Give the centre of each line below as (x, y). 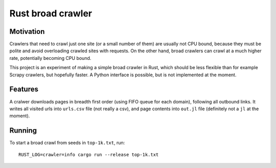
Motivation (27, 31)
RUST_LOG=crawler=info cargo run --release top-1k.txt (89, 154)
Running (23, 131)
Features (24, 89)
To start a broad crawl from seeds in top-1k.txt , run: (67, 143)
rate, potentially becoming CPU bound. (50, 58)
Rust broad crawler (51, 13)
